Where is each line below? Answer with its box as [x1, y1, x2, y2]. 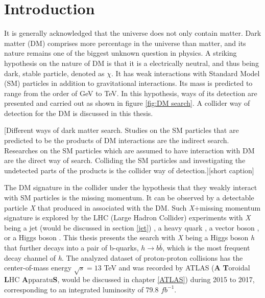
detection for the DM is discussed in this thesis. [4, 107, 153, 118]
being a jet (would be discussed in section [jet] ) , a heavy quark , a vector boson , [4, 222, 259, 233]
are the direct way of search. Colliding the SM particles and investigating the [4, 155, 246, 166]
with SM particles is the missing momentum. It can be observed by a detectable [4, 192, 254, 203]
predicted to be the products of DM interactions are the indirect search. [4, 135, 229, 146]
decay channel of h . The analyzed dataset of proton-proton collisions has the [4, 252, 243, 263]
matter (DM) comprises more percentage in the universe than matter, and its [4, 37, 246, 48]
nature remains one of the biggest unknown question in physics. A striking [4, 48, 237, 58]
